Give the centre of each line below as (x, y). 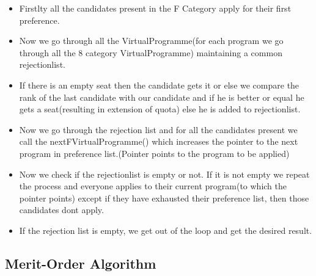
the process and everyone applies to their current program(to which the (153, 186)
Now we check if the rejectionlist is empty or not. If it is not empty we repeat (164, 174)
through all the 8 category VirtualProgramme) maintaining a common (151, 52)
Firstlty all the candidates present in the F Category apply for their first (155, 8)
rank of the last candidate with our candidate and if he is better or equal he (162, 97)
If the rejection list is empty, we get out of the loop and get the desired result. (166, 230)
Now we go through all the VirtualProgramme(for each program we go (151, 41)
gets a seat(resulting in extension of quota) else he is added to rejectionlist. (160, 109)
